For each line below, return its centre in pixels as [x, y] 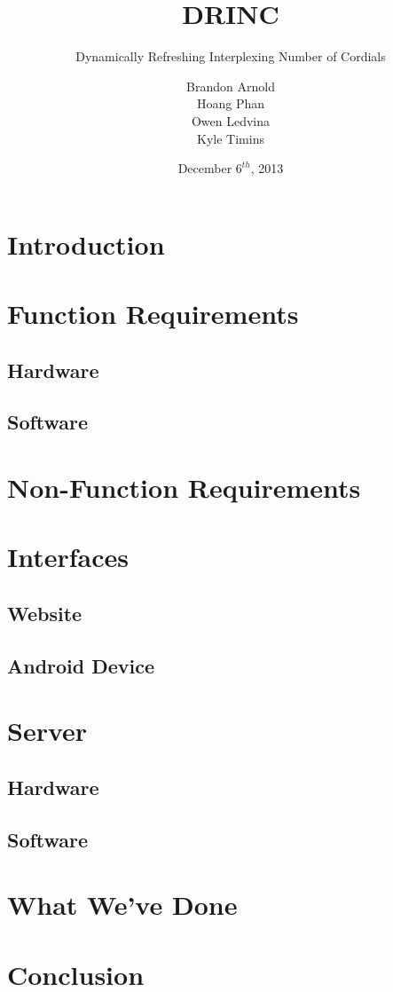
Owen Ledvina [231, 120]
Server [47, 731]
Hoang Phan [231, 103]
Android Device [81, 665]
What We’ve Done [122, 905]
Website [45, 613]
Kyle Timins [231, 138]
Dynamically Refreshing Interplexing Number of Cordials [231, 56]
